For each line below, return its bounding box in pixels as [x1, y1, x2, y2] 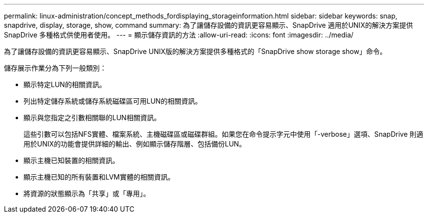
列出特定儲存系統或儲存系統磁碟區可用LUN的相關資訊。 [23, 97, 202, 105]
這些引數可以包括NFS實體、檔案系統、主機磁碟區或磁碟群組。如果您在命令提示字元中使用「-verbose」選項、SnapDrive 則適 [23, 130, 424, 138]
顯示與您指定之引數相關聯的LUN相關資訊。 [23, 113, 161, 122]
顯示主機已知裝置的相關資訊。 [23, 156, 119, 164]
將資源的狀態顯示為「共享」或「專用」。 [23, 189, 150, 198]
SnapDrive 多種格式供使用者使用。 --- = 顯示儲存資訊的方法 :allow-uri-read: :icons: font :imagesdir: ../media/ [4, 31, 354, 39]
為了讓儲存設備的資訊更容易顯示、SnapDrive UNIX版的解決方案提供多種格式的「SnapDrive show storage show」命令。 [4, 47, 387, 55]
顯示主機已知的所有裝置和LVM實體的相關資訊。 [23, 173, 175, 181]
